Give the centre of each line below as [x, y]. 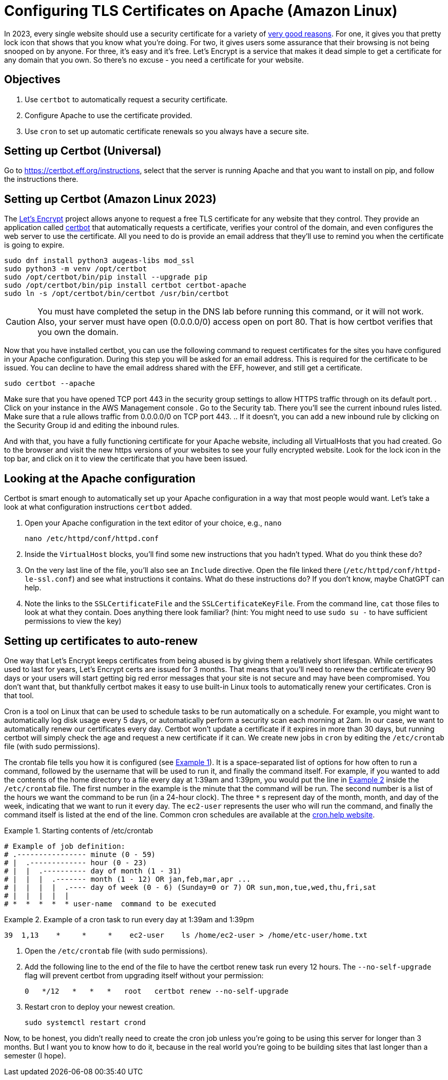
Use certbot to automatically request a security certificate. [126, 99]
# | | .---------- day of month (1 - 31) [93, 871]
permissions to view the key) [73, 621]
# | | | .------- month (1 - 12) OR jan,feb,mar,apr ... [128, 879]
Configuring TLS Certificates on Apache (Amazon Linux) [201, 11]
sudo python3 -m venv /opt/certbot [76, 269]
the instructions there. [41, 179]
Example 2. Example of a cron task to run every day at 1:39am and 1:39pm [129, 919]
